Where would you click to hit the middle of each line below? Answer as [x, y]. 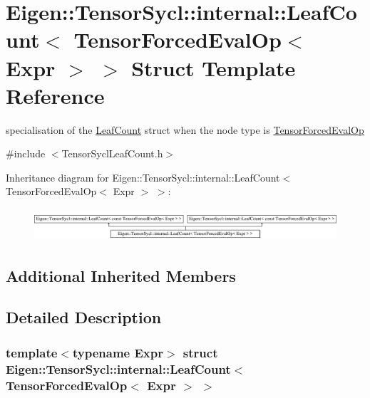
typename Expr [118, 352]
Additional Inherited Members [121, 275]
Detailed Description [84, 317]
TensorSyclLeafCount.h [112, 153]
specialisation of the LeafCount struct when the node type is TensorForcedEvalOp [185, 129]
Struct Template [214, 67]
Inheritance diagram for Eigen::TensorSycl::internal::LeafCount [143, 177]
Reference [55, 95]
